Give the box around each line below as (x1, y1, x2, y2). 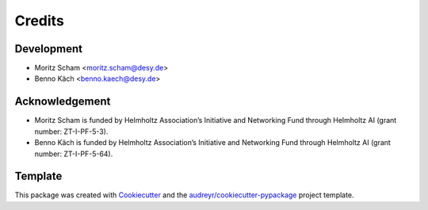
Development (14, 42, 83, 55)
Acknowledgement (14, 95, 111, 109)
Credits (14, 12, 65, 29)
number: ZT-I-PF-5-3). (34, 127, 109, 136)
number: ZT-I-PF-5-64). (34, 149, 113, 158)
